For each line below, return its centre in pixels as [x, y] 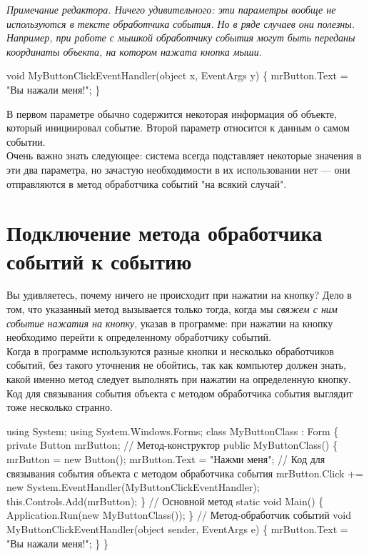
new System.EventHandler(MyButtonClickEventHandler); [133, 487]
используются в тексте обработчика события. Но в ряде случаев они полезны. [181, 23]
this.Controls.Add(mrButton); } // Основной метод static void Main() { [165, 501]
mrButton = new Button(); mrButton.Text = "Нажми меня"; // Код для [166, 458]
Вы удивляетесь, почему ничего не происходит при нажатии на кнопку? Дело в [179, 295]
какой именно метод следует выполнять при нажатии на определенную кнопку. [179, 379]
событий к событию [99, 260]
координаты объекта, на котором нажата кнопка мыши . [134, 51]
